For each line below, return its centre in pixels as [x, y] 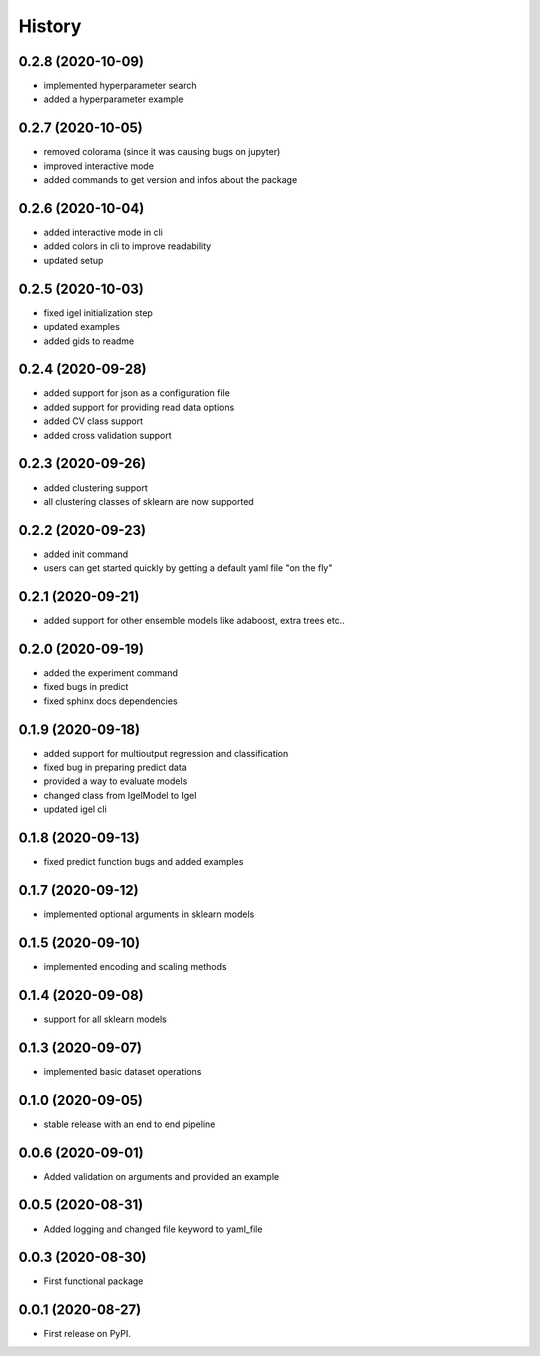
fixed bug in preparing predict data [115, 767]
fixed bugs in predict [86, 687]
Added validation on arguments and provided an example [161, 1176]
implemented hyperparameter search [120, 86]
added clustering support [96, 487]
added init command [86, 554]
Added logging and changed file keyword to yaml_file [153, 1229]
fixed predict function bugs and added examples [143, 862]
